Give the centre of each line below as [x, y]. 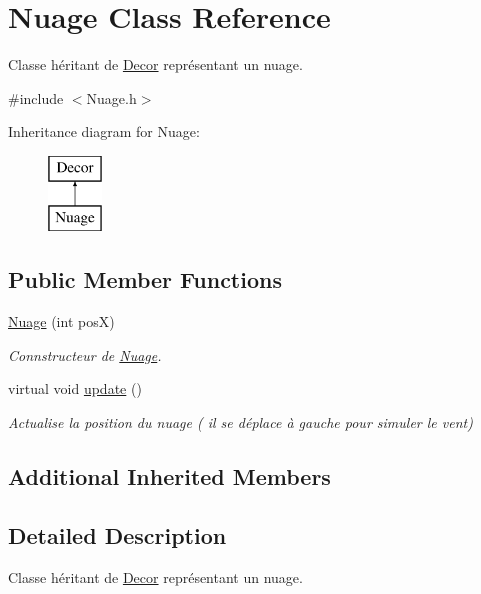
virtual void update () [75, 388]
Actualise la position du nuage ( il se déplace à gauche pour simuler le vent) [240, 422]
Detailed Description [117, 534]
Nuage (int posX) [61, 321]
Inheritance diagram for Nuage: [104, 131]
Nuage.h [111, 97]
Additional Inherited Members [169, 476]
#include [36, 97]
